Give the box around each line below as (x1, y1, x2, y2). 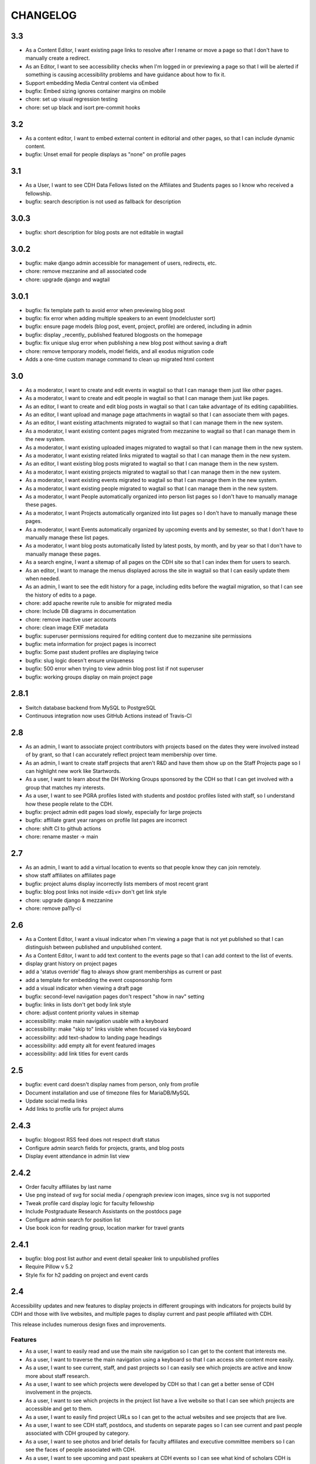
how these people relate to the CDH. (25, 800, 114, 808)
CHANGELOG (11, 9, 77, 22)
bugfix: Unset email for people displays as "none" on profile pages (25, 151, 186, 158)
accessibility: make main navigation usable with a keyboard (25, 1017, 169, 1024)
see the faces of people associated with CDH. (25, 1446, 136, 1453)
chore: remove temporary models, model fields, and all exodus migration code (25, 347, 214, 354)
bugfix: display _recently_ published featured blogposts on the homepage (25, 331, 203, 338)
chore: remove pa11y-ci (25, 905, 81, 912)
